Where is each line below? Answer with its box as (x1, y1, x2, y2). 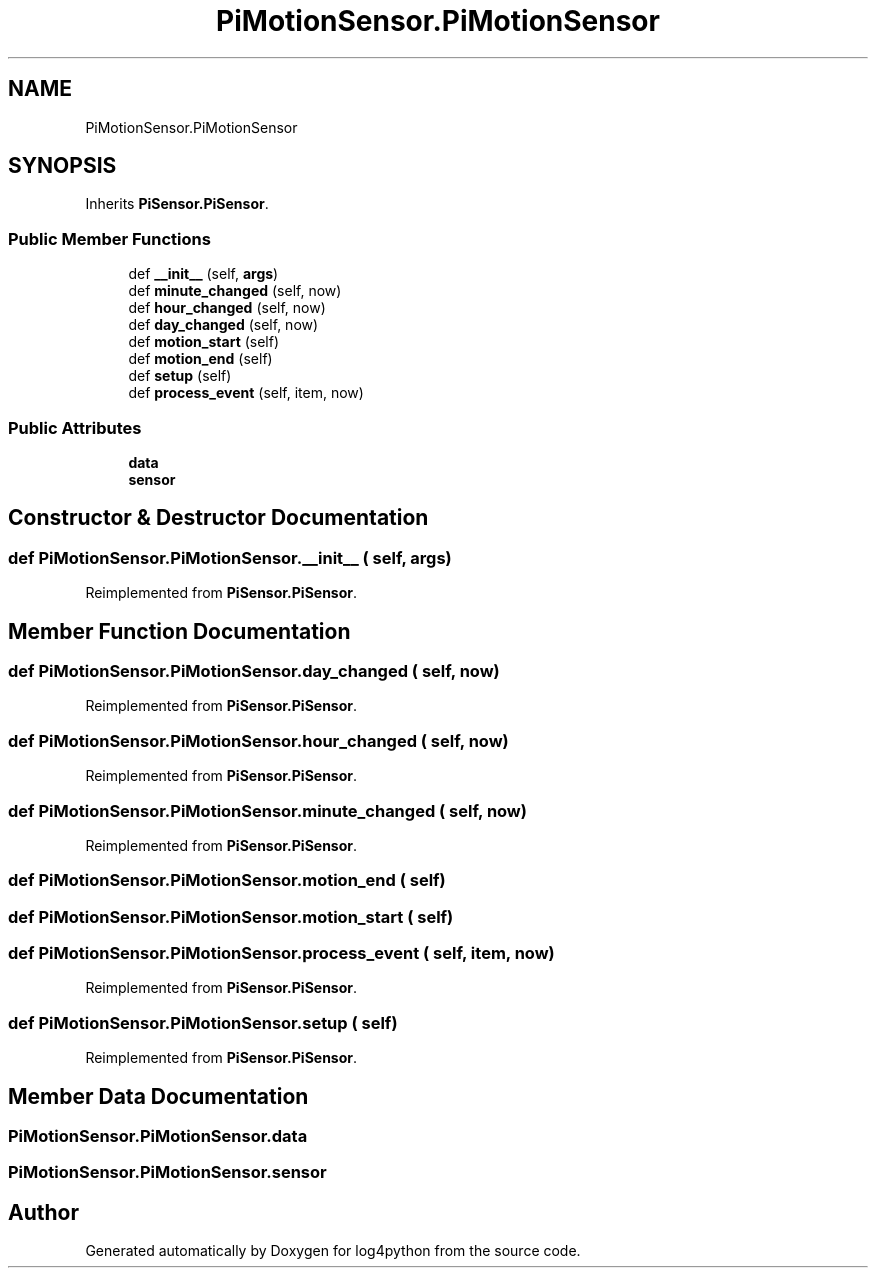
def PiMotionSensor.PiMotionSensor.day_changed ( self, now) (8, 661, 500, 681)
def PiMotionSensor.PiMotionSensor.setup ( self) (8, 1012, 398, 1033)
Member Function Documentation (8, 618, 351, 644)
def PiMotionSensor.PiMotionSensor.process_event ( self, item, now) (8, 943, 555, 963)
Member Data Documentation (8, 1083, 309, 1109)
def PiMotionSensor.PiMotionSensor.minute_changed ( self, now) (8, 800, 527, 821)
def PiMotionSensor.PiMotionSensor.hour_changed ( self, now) (8, 730, 509, 751)
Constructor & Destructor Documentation (8, 505, 429, 531)
